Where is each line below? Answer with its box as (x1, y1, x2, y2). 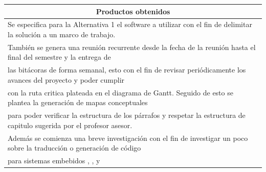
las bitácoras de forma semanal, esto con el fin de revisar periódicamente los (8, 64, 246, 75)
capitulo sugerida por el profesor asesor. (8, 119, 132, 130)
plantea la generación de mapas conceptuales (8, 97, 148, 108)
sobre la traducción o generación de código (8, 142, 141, 153)
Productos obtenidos (96, 6, 170, 16)
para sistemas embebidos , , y (8, 155, 100, 165)
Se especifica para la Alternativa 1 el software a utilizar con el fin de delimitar (8, 19, 252, 30)
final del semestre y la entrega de (8, 52, 111, 62)
